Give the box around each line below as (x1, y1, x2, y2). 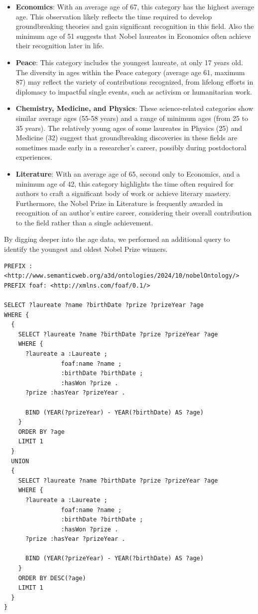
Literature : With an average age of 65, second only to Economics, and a (15, 168, 240, 179)
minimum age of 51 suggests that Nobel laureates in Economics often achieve (15, 30, 251, 41)
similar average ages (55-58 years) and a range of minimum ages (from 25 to (15, 112, 249, 123)
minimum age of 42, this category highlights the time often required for (15, 178, 234, 189)
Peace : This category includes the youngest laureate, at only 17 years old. (15, 57, 243, 67)
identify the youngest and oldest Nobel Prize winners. (4, 244, 168, 254)
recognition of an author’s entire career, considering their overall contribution (15, 207, 252, 218)
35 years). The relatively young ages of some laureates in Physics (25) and (15, 122, 242, 133)
